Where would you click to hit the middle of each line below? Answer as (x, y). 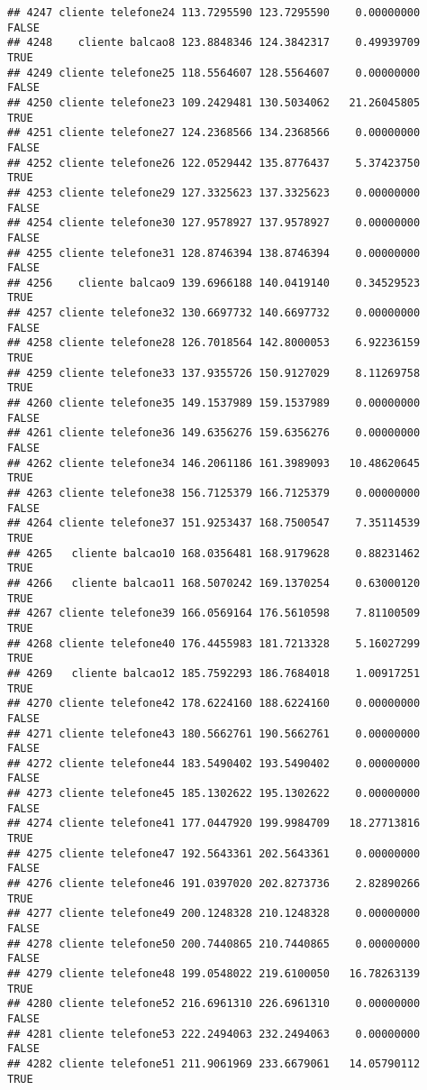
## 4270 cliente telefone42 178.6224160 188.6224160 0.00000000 (214, 704)
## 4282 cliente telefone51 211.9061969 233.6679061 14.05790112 (214, 1063)
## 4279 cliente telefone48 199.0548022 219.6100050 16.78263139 (214, 974)
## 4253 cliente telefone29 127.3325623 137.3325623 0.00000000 (214, 192)
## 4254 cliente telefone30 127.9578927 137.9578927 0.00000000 (214, 223)
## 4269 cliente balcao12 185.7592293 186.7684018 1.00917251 (214, 673)
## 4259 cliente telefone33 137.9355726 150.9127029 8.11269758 (214, 373)
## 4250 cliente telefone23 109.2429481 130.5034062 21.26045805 (214, 102)
